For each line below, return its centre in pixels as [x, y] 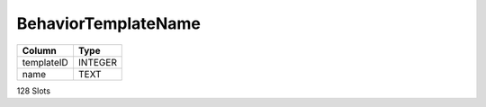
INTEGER [97, 62]
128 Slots [34, 91]
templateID [45, 62]
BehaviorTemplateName [109, 23]
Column [40, 50]
